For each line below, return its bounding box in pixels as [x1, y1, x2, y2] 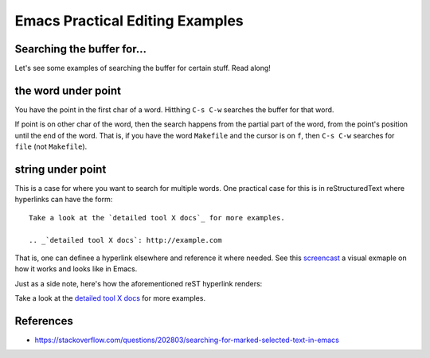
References [14, 314, 73, 328]
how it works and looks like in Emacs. [14, 264, 138, 274]
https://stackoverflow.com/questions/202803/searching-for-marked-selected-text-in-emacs [34, 335, 340, 345]
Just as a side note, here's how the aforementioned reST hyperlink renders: [14, 278, 263, 288]
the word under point [14, 84, 121, 97]
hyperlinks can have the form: [14, 195, 113, 204]
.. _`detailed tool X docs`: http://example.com [29, 235, 222, 244]
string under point [14, 162, 107, 176]
